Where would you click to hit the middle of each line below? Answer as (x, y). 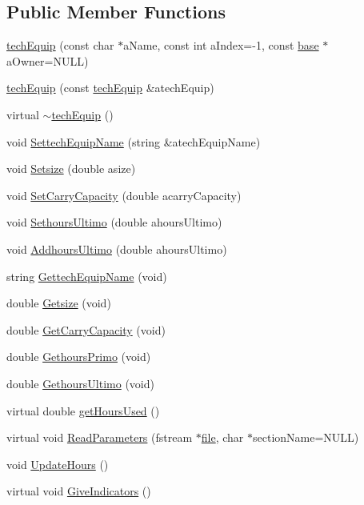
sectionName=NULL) (306, 437)
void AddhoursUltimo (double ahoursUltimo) (117, 248)
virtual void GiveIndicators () (79, 491)
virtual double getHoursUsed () (83, 410)
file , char (222, 437)
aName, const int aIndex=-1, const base (221, 45)
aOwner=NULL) (48, 60)
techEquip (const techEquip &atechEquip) (110, 88)
